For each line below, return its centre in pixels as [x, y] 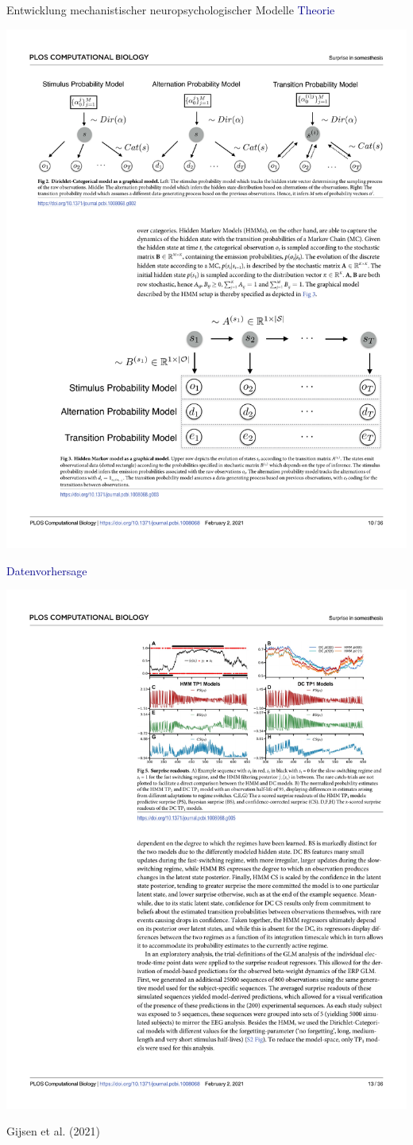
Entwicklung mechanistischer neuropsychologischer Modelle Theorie [171, 10]
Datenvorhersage [47, 570]
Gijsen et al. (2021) [54, 1131]
